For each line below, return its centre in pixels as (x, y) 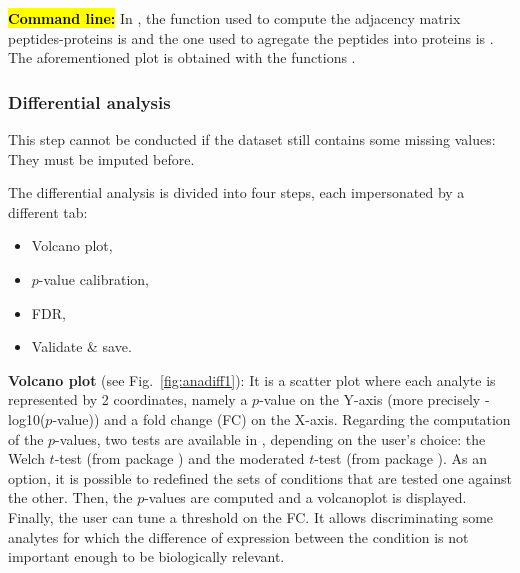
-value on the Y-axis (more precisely (370, 399)
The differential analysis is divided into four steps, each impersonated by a (236, 192)
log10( (27, 418)
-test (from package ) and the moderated (179, 458)
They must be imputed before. (101, 158)
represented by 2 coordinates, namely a (128, 399)
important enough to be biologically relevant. (146, 556)
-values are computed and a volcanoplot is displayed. (305, 497)
